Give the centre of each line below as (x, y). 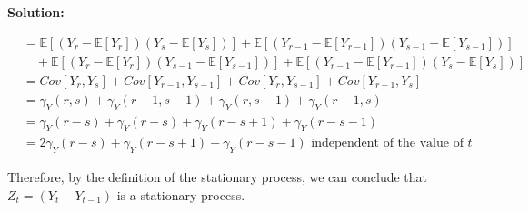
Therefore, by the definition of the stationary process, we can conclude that (217, 177)
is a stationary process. (181, 194)
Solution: (36, 12)
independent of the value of (387, 144)
